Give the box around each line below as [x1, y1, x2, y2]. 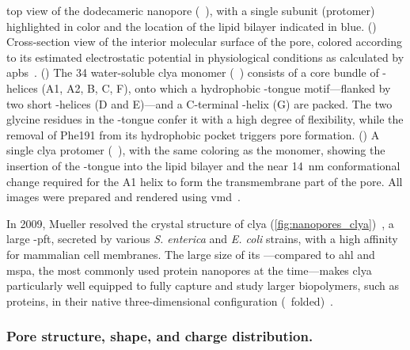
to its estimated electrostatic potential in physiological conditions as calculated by [6, 48, 404, 65]
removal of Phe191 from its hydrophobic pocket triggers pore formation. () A [6, 126, 380, 143]
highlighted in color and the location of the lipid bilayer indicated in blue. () [6, 17, 377, 34]
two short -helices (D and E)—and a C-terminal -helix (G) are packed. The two [6, 95, 393, 112]
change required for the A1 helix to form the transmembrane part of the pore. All [6, 173, 403, 189]
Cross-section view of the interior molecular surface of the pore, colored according [6, 33, 402, 50]
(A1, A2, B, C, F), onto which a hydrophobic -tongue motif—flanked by [41, 79, 391, 96]
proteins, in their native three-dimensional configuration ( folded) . [6, 292, 333, 309]
